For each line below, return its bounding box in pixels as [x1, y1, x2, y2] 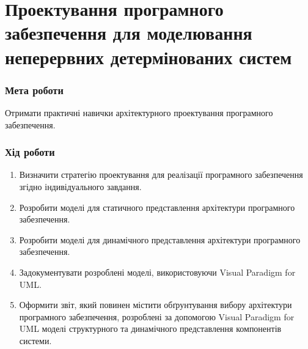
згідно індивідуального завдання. [19, 180, 142, 193]
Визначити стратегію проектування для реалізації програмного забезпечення [19, 168, 303, 181]
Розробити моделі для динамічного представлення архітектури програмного [19, 233, 301, 246]
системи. [19, 334, 52, 347]
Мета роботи [5, 82, 64, 97]
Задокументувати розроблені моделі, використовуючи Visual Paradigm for [19, 265, 296, 278]
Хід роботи [5, 144, 55, 160]
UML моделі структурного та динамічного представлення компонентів [19, 322, 282, 335]
